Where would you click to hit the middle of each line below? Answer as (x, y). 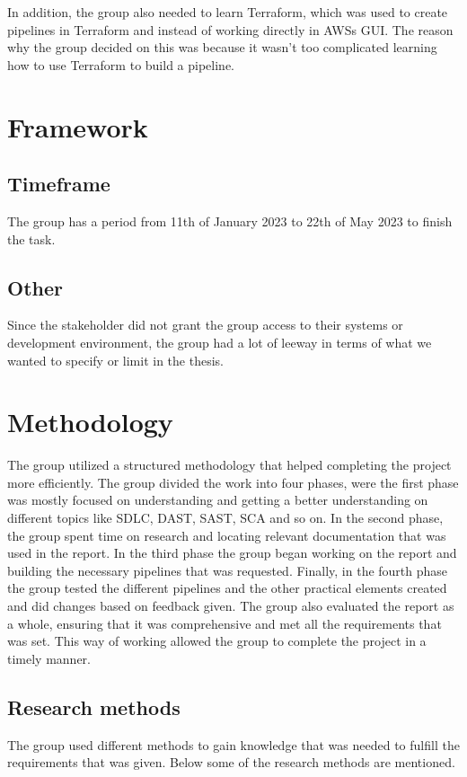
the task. (31, 238)
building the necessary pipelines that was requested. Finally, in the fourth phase (228, 570)
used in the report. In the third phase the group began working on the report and (232, 553)
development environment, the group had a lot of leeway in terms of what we (220, 342)
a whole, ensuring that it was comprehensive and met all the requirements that (225, 623)
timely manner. (49, 658)
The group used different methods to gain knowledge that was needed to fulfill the (233, 744)
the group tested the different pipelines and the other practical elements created (227, 588)
